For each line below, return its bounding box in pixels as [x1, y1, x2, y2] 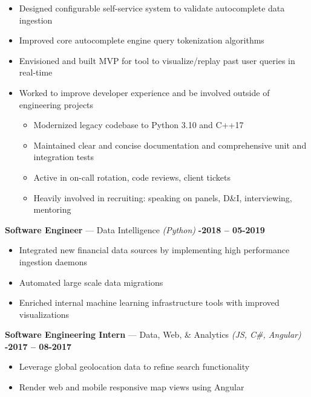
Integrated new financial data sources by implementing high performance [19, 244, 290, 256]
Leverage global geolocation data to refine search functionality [19, 360, 250, 373]
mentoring [33, 203, 71, 216]
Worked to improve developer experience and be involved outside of [19, 86, 270, 98]
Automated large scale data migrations [19, 276, 163, 288]
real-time [19, 66, 53, 79]
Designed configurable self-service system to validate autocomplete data [19, 2, 285, 14]
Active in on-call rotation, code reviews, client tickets [33, 170, 231, 183]
